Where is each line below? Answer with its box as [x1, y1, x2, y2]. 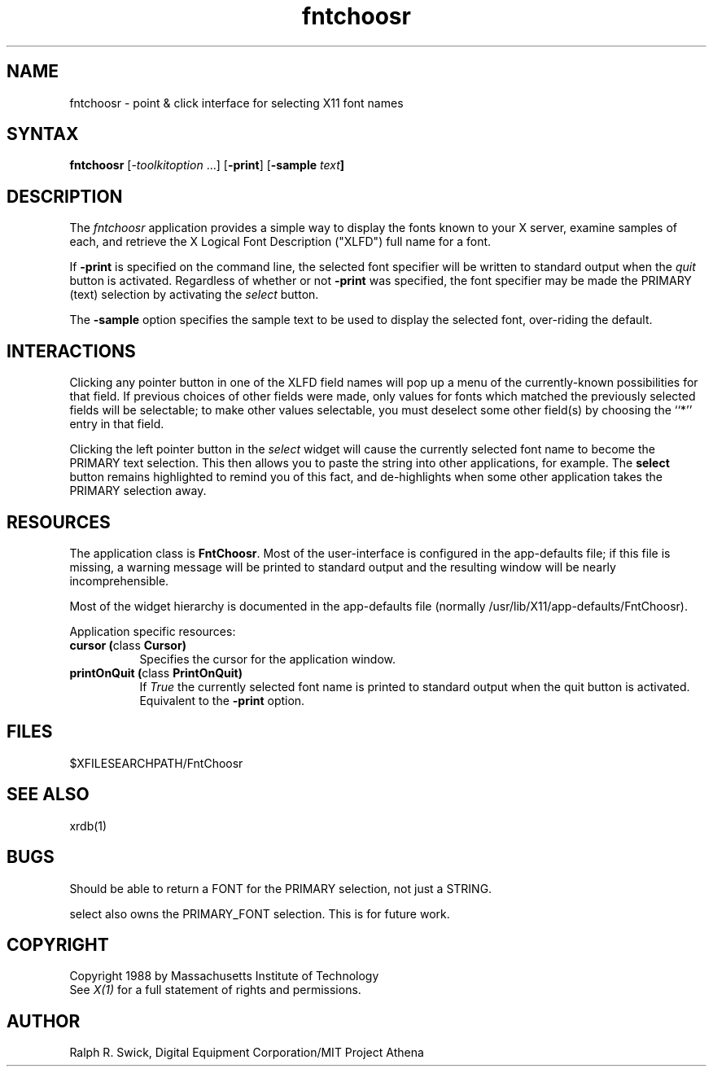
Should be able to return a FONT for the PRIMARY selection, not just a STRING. [69, 881, 492, 896]
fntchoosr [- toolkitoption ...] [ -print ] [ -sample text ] [69, 158, 345, 173]
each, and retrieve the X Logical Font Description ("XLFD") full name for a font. [69, 234, 492, 249]
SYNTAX [7, 124, 79, 145]
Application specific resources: [69, 624, 236, 638]
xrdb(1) [69, 818, 107, 833]
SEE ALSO [7, 784, 90, 805]
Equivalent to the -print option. [139, 693, 305, 707]
